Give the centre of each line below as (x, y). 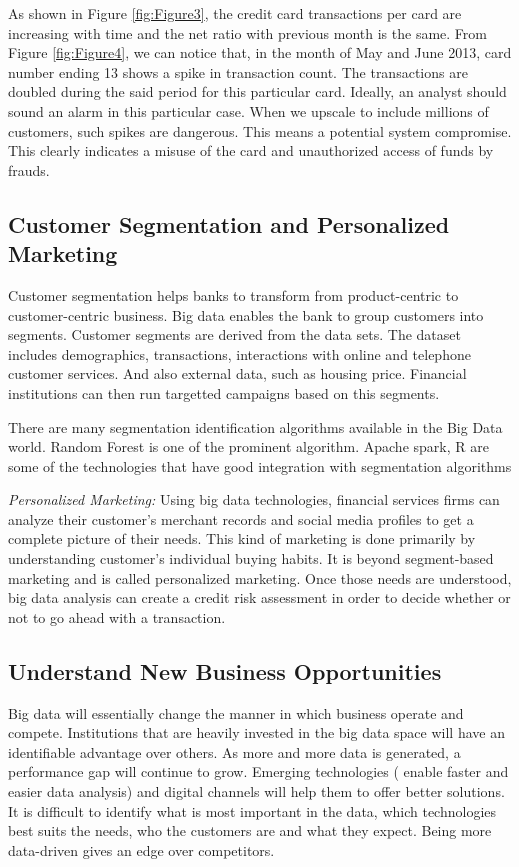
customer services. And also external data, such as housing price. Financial (237, 373)
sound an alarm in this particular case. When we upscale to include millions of (248, 110)
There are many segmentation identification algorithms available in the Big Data (255, 426)
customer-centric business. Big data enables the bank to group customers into (246, 314)
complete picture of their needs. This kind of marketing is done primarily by (242, 538)
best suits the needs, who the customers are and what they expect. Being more (250, 830)
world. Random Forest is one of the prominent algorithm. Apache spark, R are (248, 446)
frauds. (29, 169)
